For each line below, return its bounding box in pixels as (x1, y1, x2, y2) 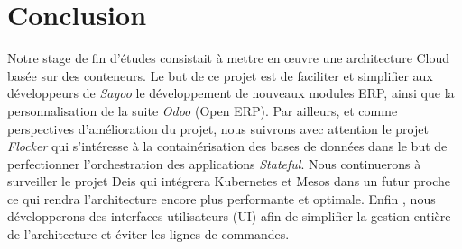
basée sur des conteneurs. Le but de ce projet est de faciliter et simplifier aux (7, 66, 433, 84)
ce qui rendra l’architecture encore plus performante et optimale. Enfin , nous (7, 189, 436, 208)
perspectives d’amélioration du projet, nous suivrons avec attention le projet (7, 119, 429, 138)
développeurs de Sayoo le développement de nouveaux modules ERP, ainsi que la (7, 84, 455, 102)
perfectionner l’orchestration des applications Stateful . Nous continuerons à (7, 154, 421, 173)
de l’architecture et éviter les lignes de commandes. (7, 225, 290, 244)
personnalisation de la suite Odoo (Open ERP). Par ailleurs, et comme (7, 101, 398, 120)
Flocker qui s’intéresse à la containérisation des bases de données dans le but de (7, 137, 448, 156)
